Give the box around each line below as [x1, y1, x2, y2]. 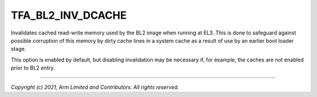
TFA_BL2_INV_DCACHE [11, 9, 127, 22]
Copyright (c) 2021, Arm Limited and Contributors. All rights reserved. [11, 84, 179, 91]
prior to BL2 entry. [11, 64, 55, 71]
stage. [11, 46, 26, 53]
